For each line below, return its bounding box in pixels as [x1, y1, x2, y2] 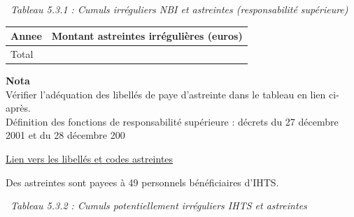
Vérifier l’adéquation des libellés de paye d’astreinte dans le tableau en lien [6, 87, 326, 101]
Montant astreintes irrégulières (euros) [51, 29, 243, 43]
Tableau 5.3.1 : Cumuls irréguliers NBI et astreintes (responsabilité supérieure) [10, 2, 348, 16]
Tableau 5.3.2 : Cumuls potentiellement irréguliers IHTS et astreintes [10, 198, 307, 213]
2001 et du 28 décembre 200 [6, 128, 125, 142]
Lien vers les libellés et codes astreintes [6, 151, 174, 165]
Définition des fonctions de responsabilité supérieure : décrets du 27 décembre [6, 114, 339, 128]
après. [6, 100, 31, 115]
